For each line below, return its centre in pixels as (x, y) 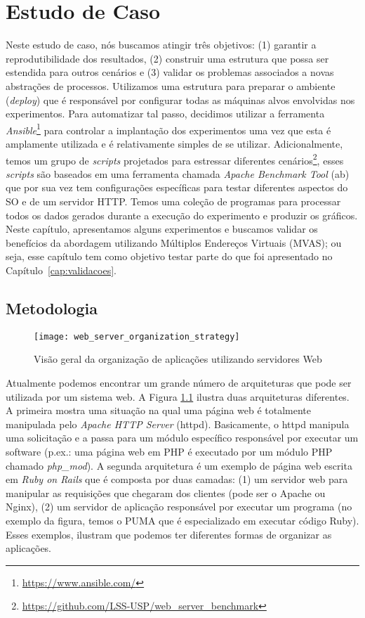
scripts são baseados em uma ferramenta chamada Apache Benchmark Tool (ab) (178, 173)
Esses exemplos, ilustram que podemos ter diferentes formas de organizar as (169, 534)
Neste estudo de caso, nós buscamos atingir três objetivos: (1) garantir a (161, 45)
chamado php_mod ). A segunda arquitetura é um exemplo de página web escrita (179, 465)
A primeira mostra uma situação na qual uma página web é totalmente (159, 410)
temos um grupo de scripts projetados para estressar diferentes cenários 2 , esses (175, 159)
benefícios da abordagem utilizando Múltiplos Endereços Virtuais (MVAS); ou (174, 242)
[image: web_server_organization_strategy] (137, 336)
